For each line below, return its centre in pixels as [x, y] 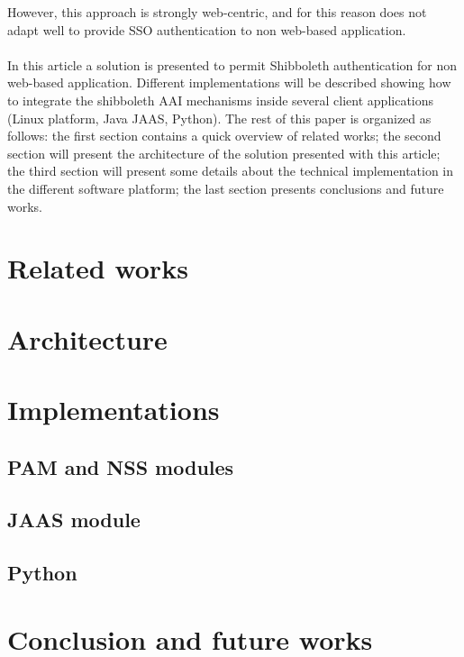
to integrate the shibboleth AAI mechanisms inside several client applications [221, 100]
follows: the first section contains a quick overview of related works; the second [224, 136]
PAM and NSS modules [121, 466]
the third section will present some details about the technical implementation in [231, 171]
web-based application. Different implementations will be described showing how [229, 82]
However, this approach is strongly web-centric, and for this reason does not [217, 12]
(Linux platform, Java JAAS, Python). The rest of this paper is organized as [219, 118]
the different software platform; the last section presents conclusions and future [226, 188]
